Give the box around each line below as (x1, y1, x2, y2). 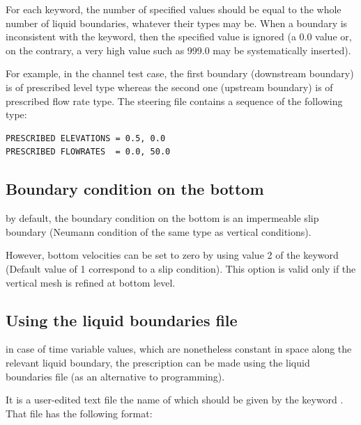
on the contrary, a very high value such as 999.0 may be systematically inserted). (6, 42, 351, 57)
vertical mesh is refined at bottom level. (6, 275, 176, 289)
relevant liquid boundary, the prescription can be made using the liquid (6, 355, 310, 369)
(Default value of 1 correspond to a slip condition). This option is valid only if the (6, 261, 356, 275)
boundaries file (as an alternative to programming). (6, 369, 225, 383)
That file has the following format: (6, 406, 153, 420)
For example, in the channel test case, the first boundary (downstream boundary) (6, 66, 354, 81)
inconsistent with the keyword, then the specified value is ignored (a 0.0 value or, (6, 29, 352, 44)
